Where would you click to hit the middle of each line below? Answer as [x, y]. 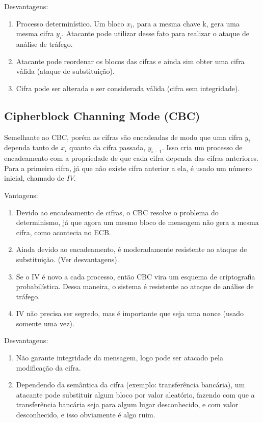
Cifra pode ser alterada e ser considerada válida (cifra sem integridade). [128, 88]
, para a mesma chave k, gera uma [186, 23]
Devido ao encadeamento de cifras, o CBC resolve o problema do [117, 212]
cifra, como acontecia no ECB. [63, 232]
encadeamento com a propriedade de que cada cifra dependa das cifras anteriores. [131, 158]
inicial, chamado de [34, 178]
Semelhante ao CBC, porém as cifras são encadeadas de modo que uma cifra [123, 137]
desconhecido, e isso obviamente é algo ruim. [86, 415]
